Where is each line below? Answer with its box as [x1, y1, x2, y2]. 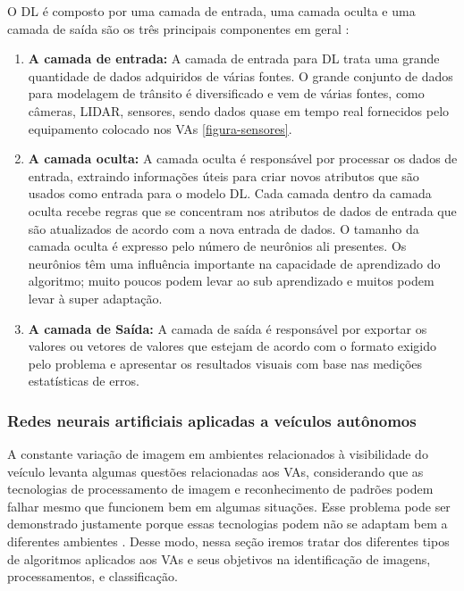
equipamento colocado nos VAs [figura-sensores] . [28, 119, 292, 137]
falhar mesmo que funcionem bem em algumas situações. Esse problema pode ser [7, 496, 451, 515]
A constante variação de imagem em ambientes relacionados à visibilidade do [7, 445, 428, 463]
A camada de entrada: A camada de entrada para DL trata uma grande [28, 49, 440, 68]
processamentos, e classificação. [7, 567, 178, 586]
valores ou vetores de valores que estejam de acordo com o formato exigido [28, 337, 436, 355]
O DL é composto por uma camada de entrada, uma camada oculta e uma [7, 2, 416, 20]
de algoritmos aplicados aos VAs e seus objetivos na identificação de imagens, [7, 549, 431, 568]
